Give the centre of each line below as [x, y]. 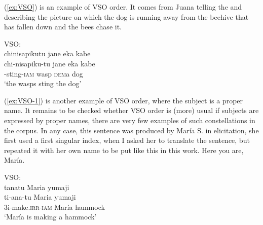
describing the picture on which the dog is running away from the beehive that [126, 16]
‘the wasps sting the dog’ [43, 83]
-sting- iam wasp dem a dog [44, 73]
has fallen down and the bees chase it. [63, 27]
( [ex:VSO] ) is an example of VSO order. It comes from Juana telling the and [123, 7]
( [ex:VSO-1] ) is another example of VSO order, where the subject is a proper [124, 100]
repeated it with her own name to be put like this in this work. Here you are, [124, 150]
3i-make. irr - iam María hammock [54, 207]
